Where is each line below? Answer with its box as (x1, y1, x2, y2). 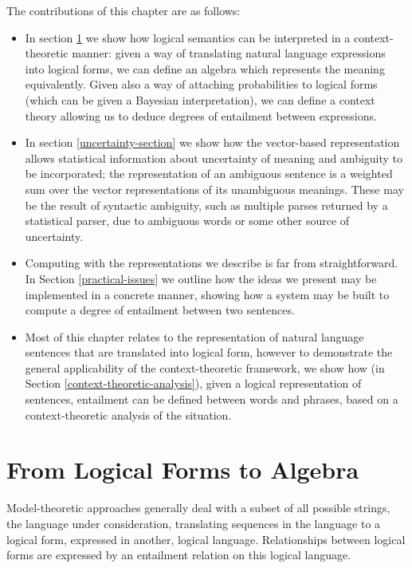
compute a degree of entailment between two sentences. (25, 302, 295, 318)
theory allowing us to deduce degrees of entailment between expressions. (25, 107, 377, 124)
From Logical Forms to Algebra (6, 453, 359, 486)
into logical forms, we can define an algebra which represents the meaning (25, 60, 385, 77)
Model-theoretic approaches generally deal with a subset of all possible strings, (6, 499, 390, 516)
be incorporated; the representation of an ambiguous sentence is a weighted (25, 165, 393, 182)
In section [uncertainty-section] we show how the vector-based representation (25, 134, 400, 151)
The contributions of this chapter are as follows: (6, 2, 241, 18)
